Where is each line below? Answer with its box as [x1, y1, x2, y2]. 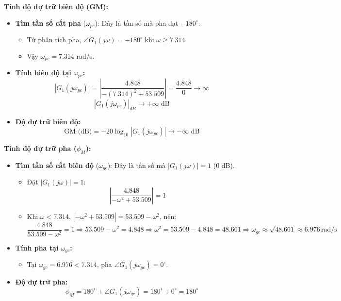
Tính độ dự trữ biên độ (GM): [4, 1, 109, 11]
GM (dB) [64, 128, 92, 135]
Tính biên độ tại [15, 67, 71, 78]
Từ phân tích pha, [27, 34, 81, 45]
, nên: [159, 211, 177, 221]
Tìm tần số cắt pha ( [15, 17, 86, 28]
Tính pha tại [15, 242, 59, 252]
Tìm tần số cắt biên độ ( [15, 160, 99, 170]
